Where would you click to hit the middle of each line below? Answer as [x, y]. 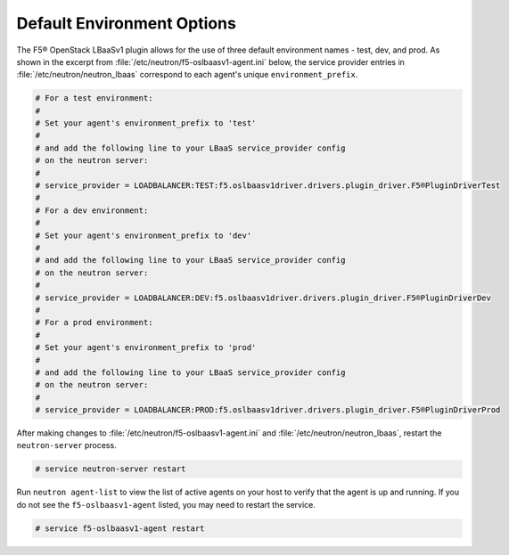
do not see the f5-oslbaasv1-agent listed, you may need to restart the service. [166, 504]
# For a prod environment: [94, 322]
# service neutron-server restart [111, 469]
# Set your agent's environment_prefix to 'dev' [144, 235]
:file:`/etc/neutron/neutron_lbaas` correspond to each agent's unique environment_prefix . [187, 75]
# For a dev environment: [92, 210]
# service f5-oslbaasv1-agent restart [120, 528]
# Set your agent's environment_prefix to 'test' [146, 123]
